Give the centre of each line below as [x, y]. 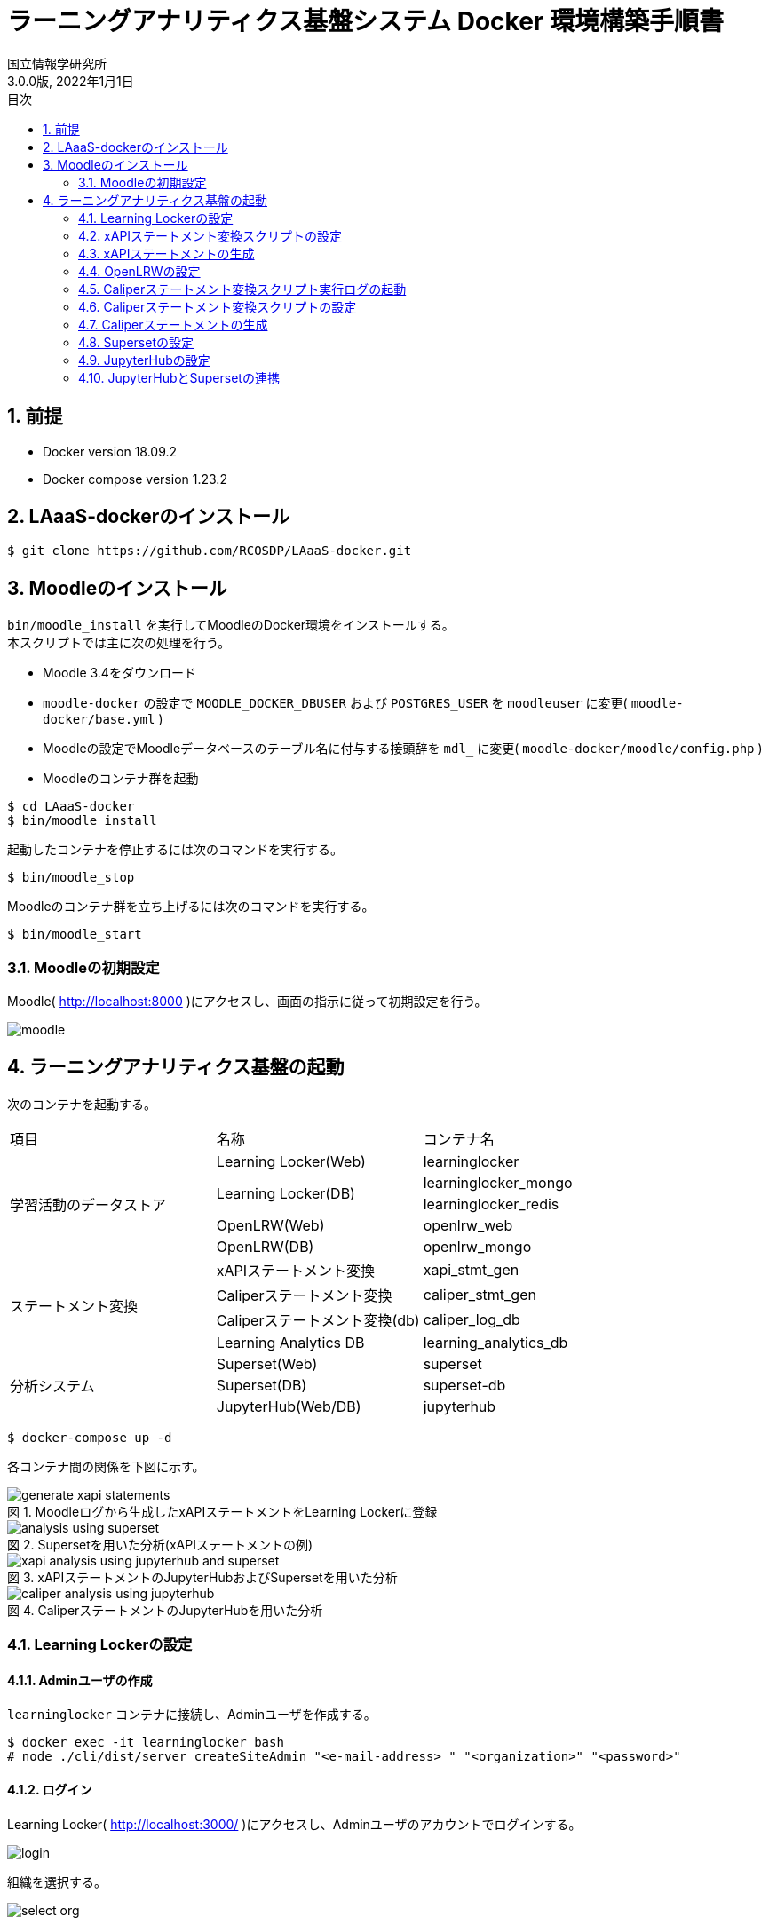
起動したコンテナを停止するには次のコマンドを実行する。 [175, 850]
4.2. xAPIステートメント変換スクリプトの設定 [210, 235]
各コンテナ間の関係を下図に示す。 [106, 1466]
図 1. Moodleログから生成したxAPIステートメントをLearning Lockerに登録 [222, 1511]
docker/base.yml [99, 720]
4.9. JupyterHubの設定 [144, 360]
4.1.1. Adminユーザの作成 [80, 1680]
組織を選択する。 [57, 1881]
